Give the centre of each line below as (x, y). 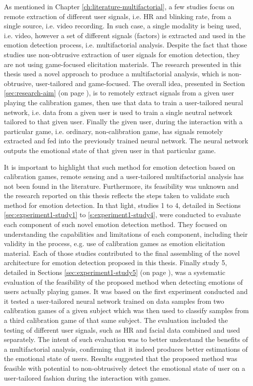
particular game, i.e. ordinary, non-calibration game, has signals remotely (114, 131)
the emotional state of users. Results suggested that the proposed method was (121, 358)
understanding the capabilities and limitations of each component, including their (126, 234)
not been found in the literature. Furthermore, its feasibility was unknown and (121, 186)
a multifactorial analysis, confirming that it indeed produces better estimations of (126, 349)
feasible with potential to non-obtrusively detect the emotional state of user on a (125, 368)
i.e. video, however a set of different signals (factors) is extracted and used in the (125, 35)
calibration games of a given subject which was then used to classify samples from (126, 310)
